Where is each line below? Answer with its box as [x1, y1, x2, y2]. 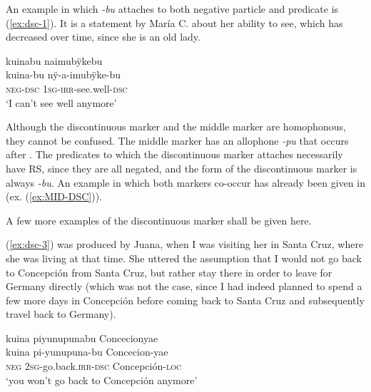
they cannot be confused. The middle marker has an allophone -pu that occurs [6, 133, 349, 148]
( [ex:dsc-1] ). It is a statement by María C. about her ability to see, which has [6, 15, 343, 30]
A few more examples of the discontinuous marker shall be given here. [6, 212, 312, 227]
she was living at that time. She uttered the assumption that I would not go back [6, 250, 362, 265]
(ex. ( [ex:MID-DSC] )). [6, 189, 102, 204]
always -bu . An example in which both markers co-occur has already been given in [6, 175, 365, 190]
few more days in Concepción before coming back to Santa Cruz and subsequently [6, 292, 365, 307]
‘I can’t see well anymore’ [6, 95, 117, 110]
